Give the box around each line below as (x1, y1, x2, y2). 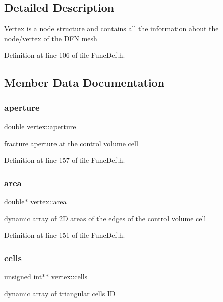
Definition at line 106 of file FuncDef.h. (4, 50, 125, 61)
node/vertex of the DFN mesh (4, 33, 97, 43)
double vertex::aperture (4, 120, 76, 131)
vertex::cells (51, 271, 88, 281)
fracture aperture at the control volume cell (4, 138, 138, 148)
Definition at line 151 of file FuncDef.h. (4, 230, 125, 240)
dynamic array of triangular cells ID (4, 288, 116, 298)
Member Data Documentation (4, 75, 165, 90)
